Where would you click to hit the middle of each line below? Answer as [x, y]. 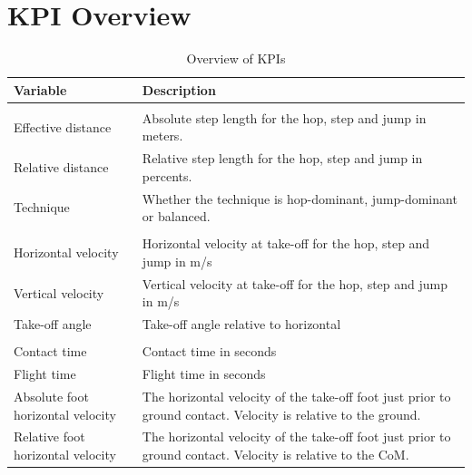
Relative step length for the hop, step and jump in [282, 158]
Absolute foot [51, 397]
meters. [162, 136]
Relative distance [61, 167]
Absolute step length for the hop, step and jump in [284, 117]
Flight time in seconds [204, 374]
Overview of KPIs [236, 58]
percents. [167, 175]
